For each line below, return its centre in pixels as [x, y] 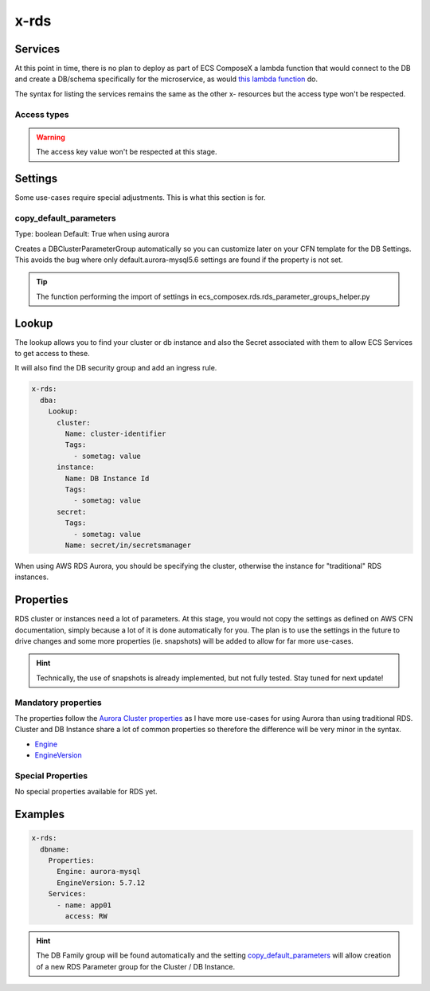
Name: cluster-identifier [115, 434]
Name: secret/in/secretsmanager [128, 545]
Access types [42, 114]
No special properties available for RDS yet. [86, 792]
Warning [51, 137]
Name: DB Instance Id [107, 478]
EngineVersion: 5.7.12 [101, 883]
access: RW [86, 916]
